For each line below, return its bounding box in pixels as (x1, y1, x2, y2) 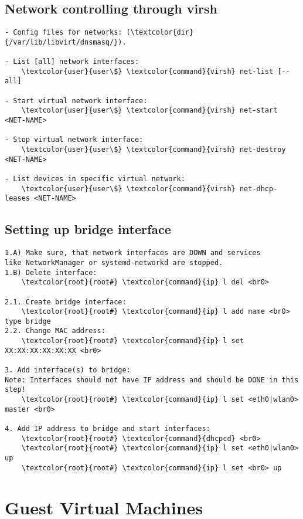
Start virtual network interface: (13, 96, 148, 105)
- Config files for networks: (5, 28, 122, 37)
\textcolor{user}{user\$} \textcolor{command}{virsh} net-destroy (21, 145, 286, 154)
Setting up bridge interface (5, 220, 171, 238)
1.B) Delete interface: (5, 268, 97, 277)
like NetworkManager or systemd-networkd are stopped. (5, 258, 223, 267)
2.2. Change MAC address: (5, 327, 105, 335)
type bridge (5, 317, 51, 325)
